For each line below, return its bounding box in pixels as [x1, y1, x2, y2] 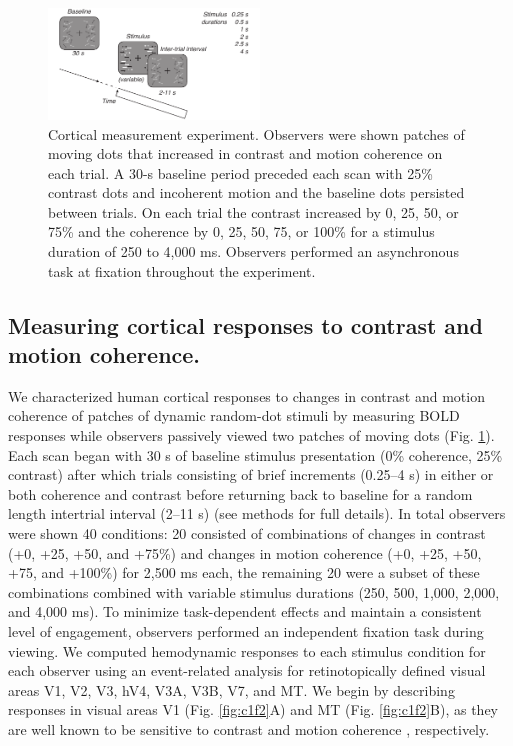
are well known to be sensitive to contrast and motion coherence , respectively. [8, 718, 490, 739]
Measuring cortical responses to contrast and [8, 309, 483, 340]
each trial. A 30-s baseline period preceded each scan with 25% [48, 162, 433, 183]
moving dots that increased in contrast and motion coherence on [48, 143, 443, 164]
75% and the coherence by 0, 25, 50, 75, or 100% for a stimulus [48, 221, 435, 242]
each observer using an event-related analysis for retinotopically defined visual [8, 660, 486, 681]
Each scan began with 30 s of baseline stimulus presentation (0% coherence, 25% [8, 444, 503, 465]
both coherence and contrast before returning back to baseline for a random [8, 483, 473, 504]
